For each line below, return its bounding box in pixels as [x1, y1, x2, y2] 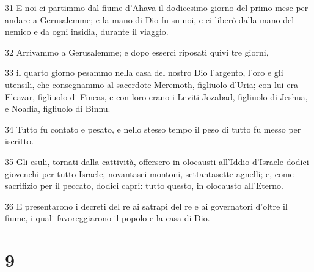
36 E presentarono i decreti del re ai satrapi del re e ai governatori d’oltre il [5, 199, 288, 212]
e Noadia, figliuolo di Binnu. [5, 102, 111, 115]
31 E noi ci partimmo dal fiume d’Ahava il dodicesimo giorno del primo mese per [5, 1, 309, 13]
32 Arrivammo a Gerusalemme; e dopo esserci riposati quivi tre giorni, [5, 45, 269, 58]
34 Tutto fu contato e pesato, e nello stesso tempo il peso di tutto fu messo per [5, 122, 301, 135]
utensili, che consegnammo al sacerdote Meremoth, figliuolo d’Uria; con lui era [5, 78, 298, 90]
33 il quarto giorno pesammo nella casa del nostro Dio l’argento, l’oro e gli [5, 66, 283, 79]
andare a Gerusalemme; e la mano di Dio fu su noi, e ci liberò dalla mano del [5, 13, 294, 26]
